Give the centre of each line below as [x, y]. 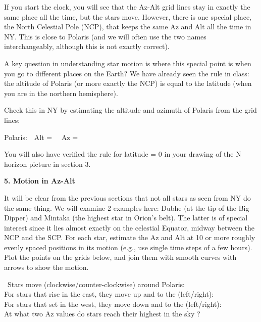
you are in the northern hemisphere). [61, 93]
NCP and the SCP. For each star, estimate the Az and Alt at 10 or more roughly [130, 237]
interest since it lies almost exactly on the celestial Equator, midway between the [129, 227]
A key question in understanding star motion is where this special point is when [128, 63]
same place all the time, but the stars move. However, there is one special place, [128, 16]
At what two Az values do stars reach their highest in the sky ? [102, 314]
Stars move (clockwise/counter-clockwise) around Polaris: [96, 284]
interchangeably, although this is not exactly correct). [87, 46]
